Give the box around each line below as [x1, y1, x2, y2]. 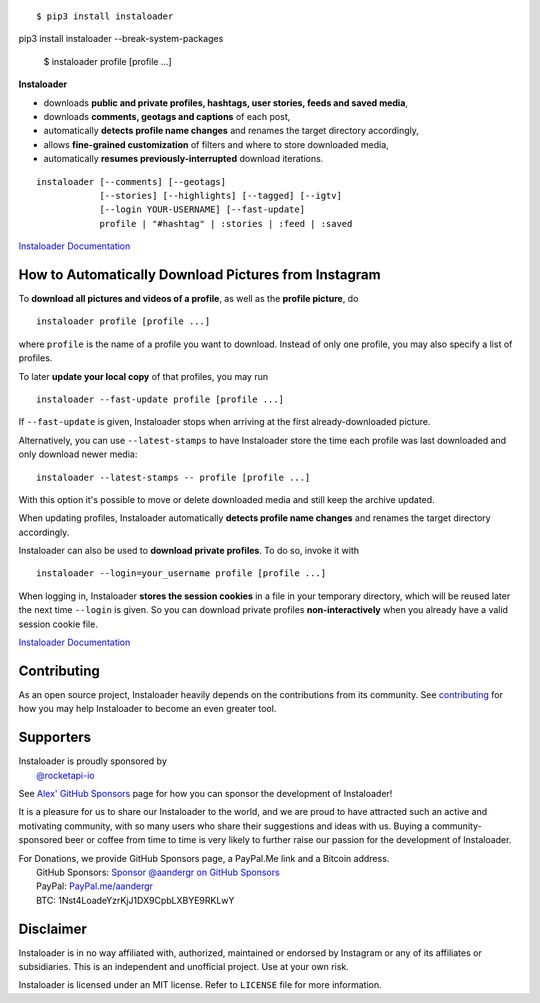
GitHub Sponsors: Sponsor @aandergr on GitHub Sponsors [36, 866, 280, 878]
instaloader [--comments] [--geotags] [36, 176, 227, 187]
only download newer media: [18, 448, 138, 460]
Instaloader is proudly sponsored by [18, 755, 167, 767]
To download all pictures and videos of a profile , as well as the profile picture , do [18, 292, 359, 304]
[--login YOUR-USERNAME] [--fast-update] [99, 204, 305, 215]
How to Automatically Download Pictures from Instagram [18, 266, 381, 283]
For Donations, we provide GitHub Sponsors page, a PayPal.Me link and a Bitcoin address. [18, 852, 390, 864]
